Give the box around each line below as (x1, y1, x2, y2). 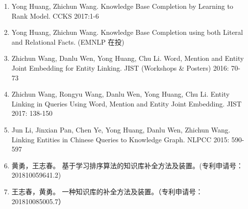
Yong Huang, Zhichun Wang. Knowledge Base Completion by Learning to (11, 1, 233, 11)
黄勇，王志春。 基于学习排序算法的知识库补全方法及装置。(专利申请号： (11, 160, 243, 170)
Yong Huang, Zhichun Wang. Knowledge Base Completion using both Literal (11, 27, 243, 37)
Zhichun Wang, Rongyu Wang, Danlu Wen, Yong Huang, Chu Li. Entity (11, 89, 230, 99)
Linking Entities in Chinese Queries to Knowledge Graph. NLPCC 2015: (11, 134, 229, 144)
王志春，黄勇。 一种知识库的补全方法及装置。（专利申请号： (11, 186, 203, 196)
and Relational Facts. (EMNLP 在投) (11, 36, 124, 47)
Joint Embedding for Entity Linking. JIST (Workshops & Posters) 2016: (11, 62, 229, 73)
